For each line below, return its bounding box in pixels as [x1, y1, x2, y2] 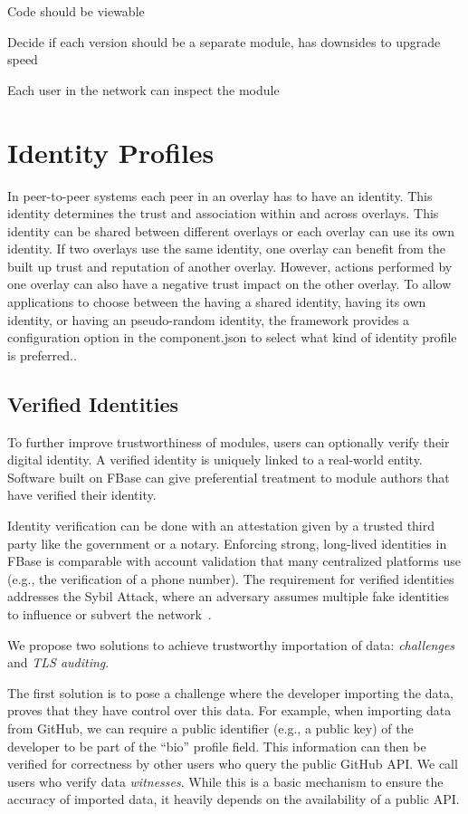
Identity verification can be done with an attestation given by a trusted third [7, 516, 435, 535]
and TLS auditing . [7, 653, 110, 672]
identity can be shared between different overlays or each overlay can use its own [7, 221, 454, 240]
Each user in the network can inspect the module [7, 80, 280, 99]
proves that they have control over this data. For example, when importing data [7, 701, 452, 720]
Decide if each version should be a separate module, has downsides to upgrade [7, 32, 441, 51]
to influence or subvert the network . [7, 604, 212, 623]
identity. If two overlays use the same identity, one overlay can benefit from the [7, 239, 446, 258]
